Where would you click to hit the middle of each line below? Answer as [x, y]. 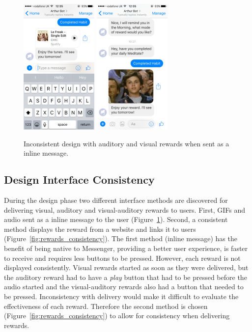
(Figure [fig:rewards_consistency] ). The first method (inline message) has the [121, 238]
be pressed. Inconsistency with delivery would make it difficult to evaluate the [121, 296]
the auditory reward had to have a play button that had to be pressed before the [126, 277]
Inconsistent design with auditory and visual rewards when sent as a [126, 143]
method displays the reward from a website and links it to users [100, 229]
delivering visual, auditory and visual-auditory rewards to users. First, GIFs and [125, 209]
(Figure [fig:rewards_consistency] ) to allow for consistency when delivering [117, 316]
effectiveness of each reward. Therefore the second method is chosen [106, 306]
